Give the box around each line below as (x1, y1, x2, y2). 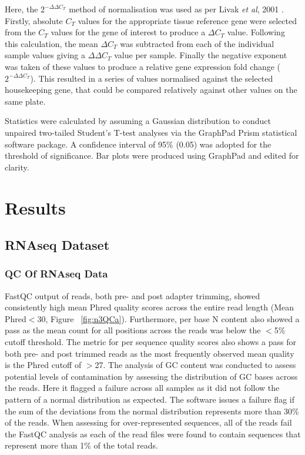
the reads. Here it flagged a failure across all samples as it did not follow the (5, 382, 280, 394)
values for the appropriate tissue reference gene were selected (78, 14, 297, 26)
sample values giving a (5, 49, 86, 61)
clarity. (5, 160, 29, 173)
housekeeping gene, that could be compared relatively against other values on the (5, 83, 297, 96)
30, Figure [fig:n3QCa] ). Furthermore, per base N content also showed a (37, 312, 300, 324)
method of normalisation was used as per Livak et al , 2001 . (69, 3, 284, 15)
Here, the (5, 3, 38, 15)
